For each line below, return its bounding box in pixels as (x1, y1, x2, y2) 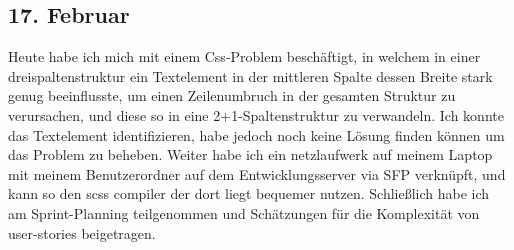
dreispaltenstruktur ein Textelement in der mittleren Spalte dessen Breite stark (8, 65, 493, 86)
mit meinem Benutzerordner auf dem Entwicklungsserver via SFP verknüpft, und (8, 163, 506, 184)
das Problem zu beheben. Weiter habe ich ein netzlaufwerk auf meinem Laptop (8, 144, 493, 165)
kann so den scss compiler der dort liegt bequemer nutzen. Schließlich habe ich (8, 183, 490, 204)
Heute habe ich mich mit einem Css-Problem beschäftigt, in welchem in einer (8, 46, 481, 67)
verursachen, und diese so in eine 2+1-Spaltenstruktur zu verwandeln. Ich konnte (8, 104, 504, 125)
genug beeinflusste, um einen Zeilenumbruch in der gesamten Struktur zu (8, 85, 456, 106)
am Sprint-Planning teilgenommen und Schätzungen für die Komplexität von (8, 202, 480, 223)
